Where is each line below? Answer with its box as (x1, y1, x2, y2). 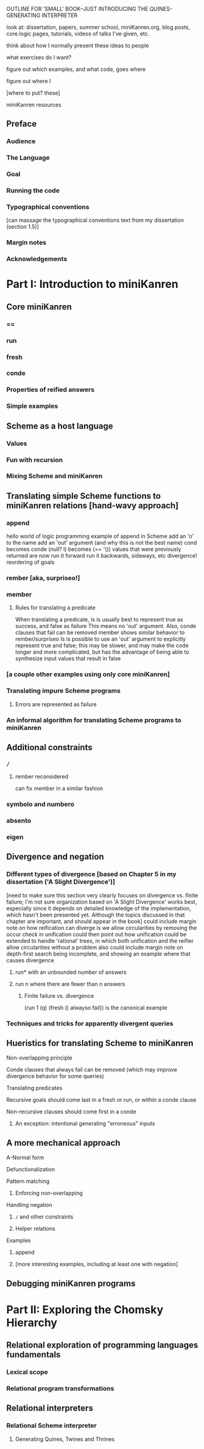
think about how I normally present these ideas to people (6, 42, 149, 49)
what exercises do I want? (6, 54, 72, 61)
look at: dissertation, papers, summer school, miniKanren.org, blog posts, (6, 24, 191, 31)
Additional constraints (6, 742, 93, 753)
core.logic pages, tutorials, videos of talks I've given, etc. (6, 30, 150, 37)
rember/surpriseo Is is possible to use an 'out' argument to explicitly (15, 635, 186, 643)
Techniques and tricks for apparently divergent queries (6, 1019, 174, 1028)
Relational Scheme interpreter (6, 1421, 97, 1430)
